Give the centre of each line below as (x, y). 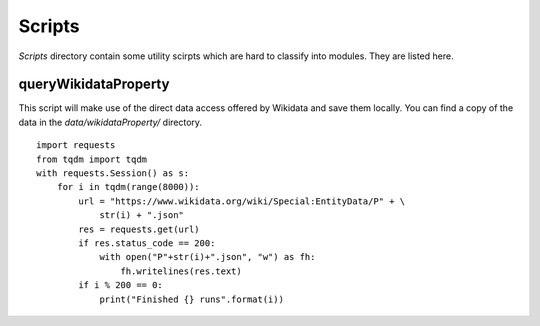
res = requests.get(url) (139, 229)
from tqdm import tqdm (92, 159)
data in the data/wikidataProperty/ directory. (110, 122)
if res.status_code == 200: (147, 243)
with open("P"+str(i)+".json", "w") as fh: (207, 257)
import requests (76, 145)
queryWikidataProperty (94, 84)
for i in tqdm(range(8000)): (128, 187)
